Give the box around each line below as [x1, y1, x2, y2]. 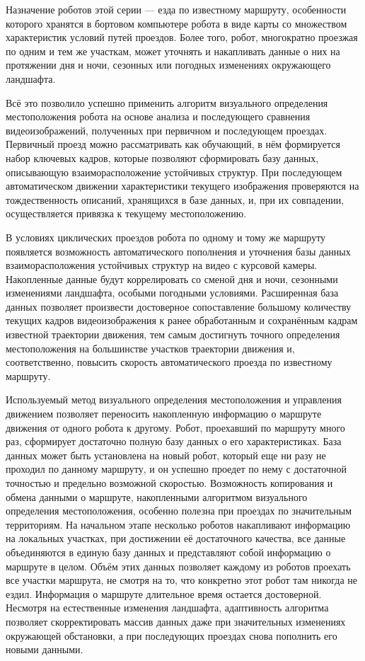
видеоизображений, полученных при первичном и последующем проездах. [6, 122, 328, 137]
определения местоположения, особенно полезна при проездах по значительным [6, 503, 352, 518]
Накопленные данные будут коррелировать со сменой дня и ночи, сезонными [6, 271, 338, 286]
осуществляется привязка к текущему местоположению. [6, 206, 247, 221]
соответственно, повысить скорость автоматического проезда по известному [6, 355, 332, 369]
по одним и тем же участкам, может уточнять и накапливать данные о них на [6, 43, 340, 58]
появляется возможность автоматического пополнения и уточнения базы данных [6, 243, 351, 258]
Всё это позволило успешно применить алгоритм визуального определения [6, 95, 328, 110]
